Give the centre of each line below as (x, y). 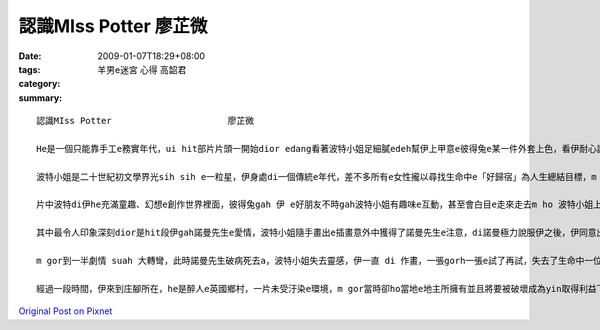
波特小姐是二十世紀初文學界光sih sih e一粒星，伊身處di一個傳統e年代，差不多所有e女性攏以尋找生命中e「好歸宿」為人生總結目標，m (316, 176)
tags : (29, 69)
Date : (30, 56)
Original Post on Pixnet (65, 311)
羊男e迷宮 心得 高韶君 (142, 69)
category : (39, 84)
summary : (40, 97)
